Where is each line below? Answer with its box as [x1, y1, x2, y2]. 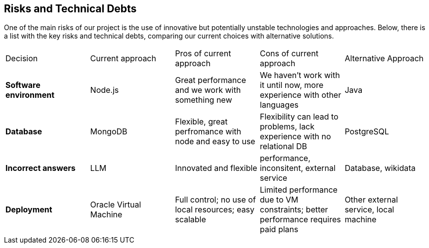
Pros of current [175, 48, 231, 59]
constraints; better [259, 205, 328, 215]
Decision [5, 53, 38, 64]
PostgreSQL [344, 126, 389, 137]
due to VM [259, 195, 299, 205]
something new [175, 95, 232, 105]
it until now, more [259, 80, 324, 90]
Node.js [90, 85, 119, 95]
